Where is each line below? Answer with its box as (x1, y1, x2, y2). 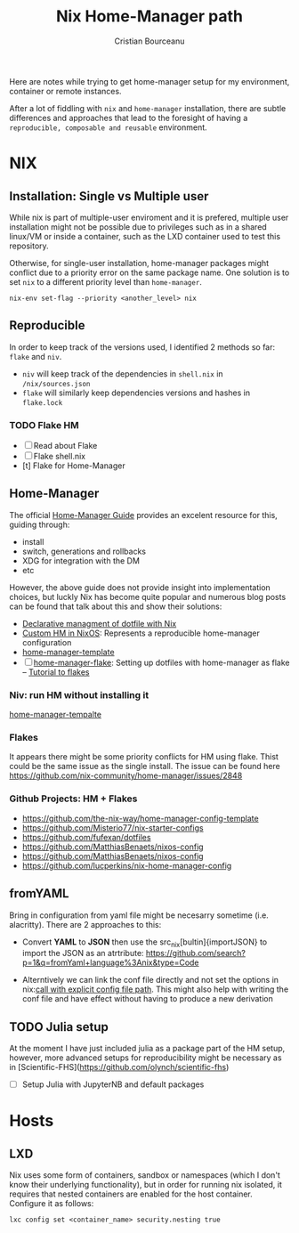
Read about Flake (33, 441, 98, 451)
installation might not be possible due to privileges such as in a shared (9, 221, 267, 232)
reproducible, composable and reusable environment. (9, 122, 207, 133)
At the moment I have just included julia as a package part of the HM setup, (9, 1043, 286, 1054)
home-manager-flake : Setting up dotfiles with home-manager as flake (33, 657, 290, 668)
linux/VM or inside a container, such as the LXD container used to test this (9, 231, 281, 241)
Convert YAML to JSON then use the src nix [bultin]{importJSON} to (21, 937, 268, 949)
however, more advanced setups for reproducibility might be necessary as (9, 1052, 282, 1063)
